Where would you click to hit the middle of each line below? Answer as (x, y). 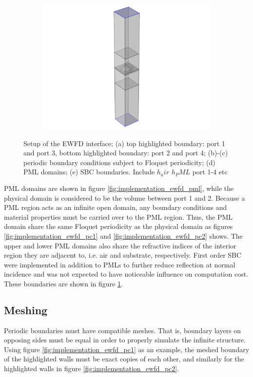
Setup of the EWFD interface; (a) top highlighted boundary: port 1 (124, 143)
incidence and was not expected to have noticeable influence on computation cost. (126, 274)
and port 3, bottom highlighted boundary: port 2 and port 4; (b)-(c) (126, 153)
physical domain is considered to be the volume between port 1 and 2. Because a (125, 198)
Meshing (26, 310)
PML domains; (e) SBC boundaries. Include (89, 172)
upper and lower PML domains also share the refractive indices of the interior (120, 245)
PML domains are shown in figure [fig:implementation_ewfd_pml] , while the (119, 188)
